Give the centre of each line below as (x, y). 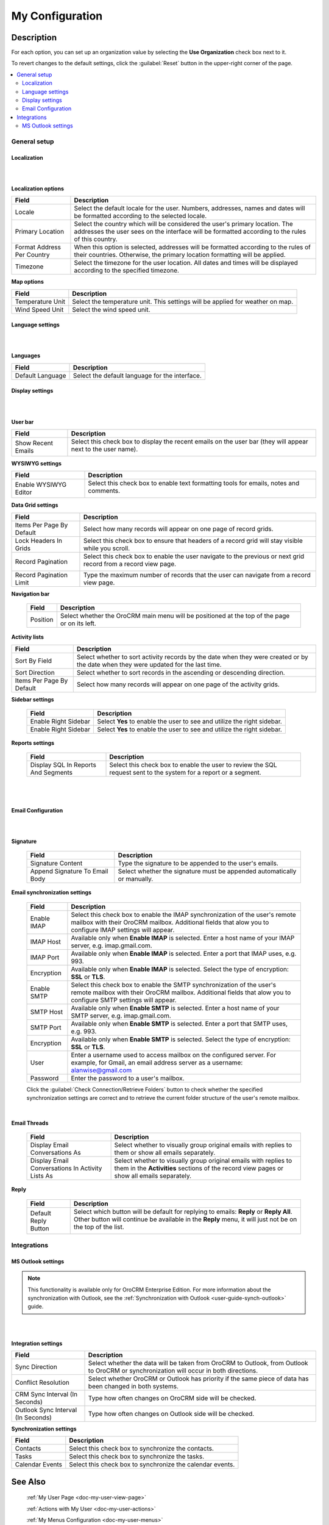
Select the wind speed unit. (111, 309)
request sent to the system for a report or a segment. (185, 773)
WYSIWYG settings (37, 464)
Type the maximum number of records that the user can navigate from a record (197, 575)
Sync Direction (36, 1366)
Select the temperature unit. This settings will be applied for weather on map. (183, 301)
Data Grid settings (35, 505)
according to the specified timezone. (127, 270)
